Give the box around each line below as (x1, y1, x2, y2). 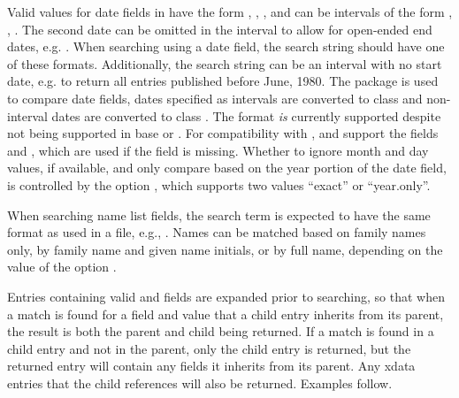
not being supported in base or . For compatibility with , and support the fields (7, 124, 439, 142)
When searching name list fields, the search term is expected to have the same (7, 205, 431, 224)
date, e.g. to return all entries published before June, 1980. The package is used (7, 72, 439, 90)
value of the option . (7, 257, 117, 276)
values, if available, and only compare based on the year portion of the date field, (7, 158, 447, 177)
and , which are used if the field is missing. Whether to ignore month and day (7, 141, 429, 159)
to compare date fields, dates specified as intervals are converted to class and (7, 88, 423, 107)
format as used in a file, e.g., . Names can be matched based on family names (7, 223, 426, 241)
